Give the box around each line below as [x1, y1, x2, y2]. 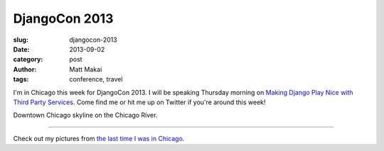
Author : [13, 65, 37, 74]
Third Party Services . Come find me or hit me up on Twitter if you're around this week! [13, 98, 266, 106]
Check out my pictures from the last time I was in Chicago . [13, 134, 185, 142]
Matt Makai [69, 65, 102, 74]
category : [13, 55, 43, 64]
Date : [13, 45, 30, 53]
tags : [13, 75, 29, 84]
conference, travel [69, 75, 123, 84]
